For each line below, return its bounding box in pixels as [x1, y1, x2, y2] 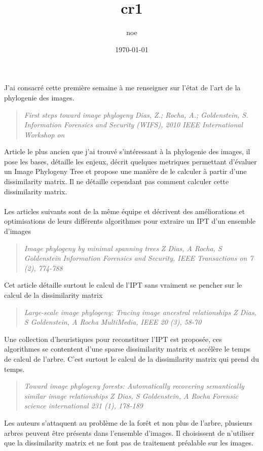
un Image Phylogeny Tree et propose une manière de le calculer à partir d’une [4, 166, 247, 177]
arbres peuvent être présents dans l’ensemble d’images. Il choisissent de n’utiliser [4, 427, 254, 438]
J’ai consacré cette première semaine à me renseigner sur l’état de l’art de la [4, 82, 241, 93]
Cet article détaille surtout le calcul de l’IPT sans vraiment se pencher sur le [4, 280, 242, 290]
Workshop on [24, 129, 65, 140]
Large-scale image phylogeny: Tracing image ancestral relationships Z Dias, [24, 306, 256, 317]
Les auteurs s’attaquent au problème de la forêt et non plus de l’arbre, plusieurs [4, 417, 252, 428]
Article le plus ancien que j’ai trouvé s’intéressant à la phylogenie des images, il [4, 146, 250, 157]
